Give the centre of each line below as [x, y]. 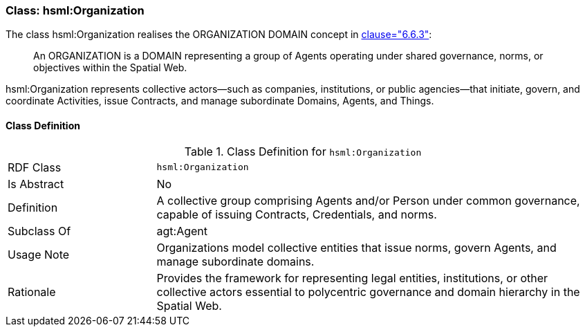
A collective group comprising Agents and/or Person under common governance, [368, 200]
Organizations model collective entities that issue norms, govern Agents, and [356, 247]
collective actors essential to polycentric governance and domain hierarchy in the [368, 292]
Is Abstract [36, 184]
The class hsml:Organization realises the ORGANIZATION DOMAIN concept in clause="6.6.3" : [219, 35]
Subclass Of [39, 231]
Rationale [32, 292]
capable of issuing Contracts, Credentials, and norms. [297, 214]
